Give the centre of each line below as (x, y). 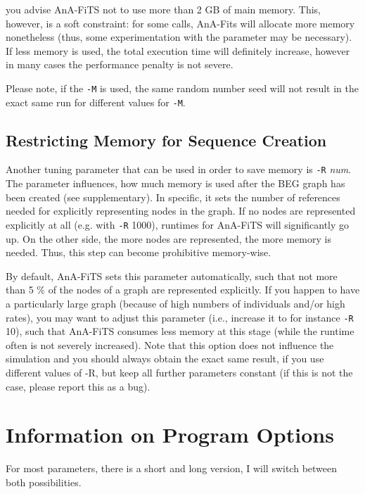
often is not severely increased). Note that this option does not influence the (170, 344)
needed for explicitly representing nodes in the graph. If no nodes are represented (181, 211)
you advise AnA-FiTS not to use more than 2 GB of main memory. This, (163, 9)
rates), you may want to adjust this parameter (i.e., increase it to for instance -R (180, 317)
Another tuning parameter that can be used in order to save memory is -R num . (179, 169)
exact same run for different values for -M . (96, 102)
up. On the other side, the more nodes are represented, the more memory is (168, 238)
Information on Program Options (170, 435)
